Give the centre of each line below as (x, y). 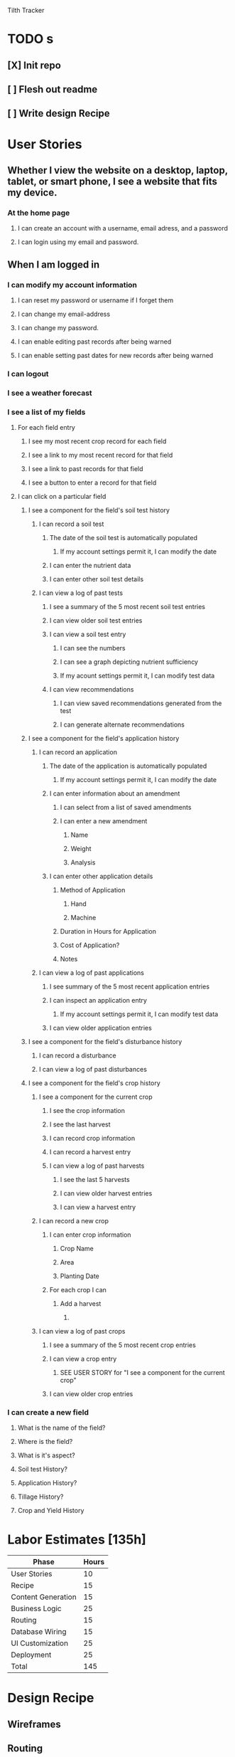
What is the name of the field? (61, 1428)
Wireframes (34, 1724)
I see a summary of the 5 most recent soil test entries (127, 607)
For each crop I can (78, 1290)
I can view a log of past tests (81, 593)
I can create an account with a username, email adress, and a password (123, 228)
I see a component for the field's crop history (94, 1083)
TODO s (31, 39)
